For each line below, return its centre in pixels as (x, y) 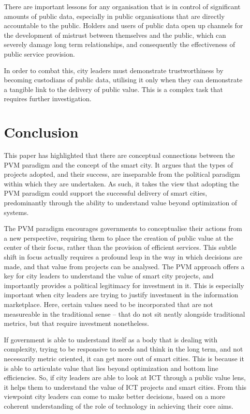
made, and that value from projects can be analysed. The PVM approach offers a (124, 266)
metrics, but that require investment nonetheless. (77, 323)
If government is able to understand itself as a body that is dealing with (111, 339)
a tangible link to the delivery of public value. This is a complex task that (113, 89)
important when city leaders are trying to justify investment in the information (121, 295)
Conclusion (41, 132)
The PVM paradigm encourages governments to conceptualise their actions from (123, 228)
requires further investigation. (48, 99)
